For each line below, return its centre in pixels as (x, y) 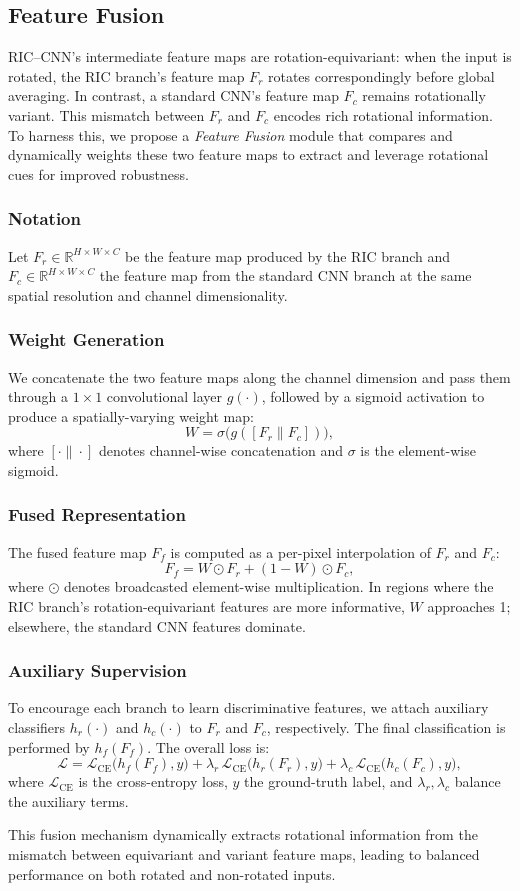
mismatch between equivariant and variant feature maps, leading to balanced (244, 853)
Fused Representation (97, 514)
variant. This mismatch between (106, 114)
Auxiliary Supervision (97, 670)
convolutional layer (164, 396)
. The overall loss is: (208, 746)
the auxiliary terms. (68, 800)
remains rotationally (424, 95)
